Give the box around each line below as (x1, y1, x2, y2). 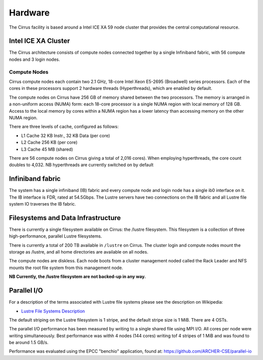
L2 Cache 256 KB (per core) (21, 139, 78, 145)
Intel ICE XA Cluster (9, 37, 70, 45)
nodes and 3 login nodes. (9, 56, 60, 62)
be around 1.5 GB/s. (9, 340, 49, 345)
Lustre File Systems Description (21, 308, 85, 314)
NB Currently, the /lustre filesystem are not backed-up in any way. (9, 274, 146, 279)
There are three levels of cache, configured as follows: (9, 124, 119, 130)
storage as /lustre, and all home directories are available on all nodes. (9, 249, 149, 255)
